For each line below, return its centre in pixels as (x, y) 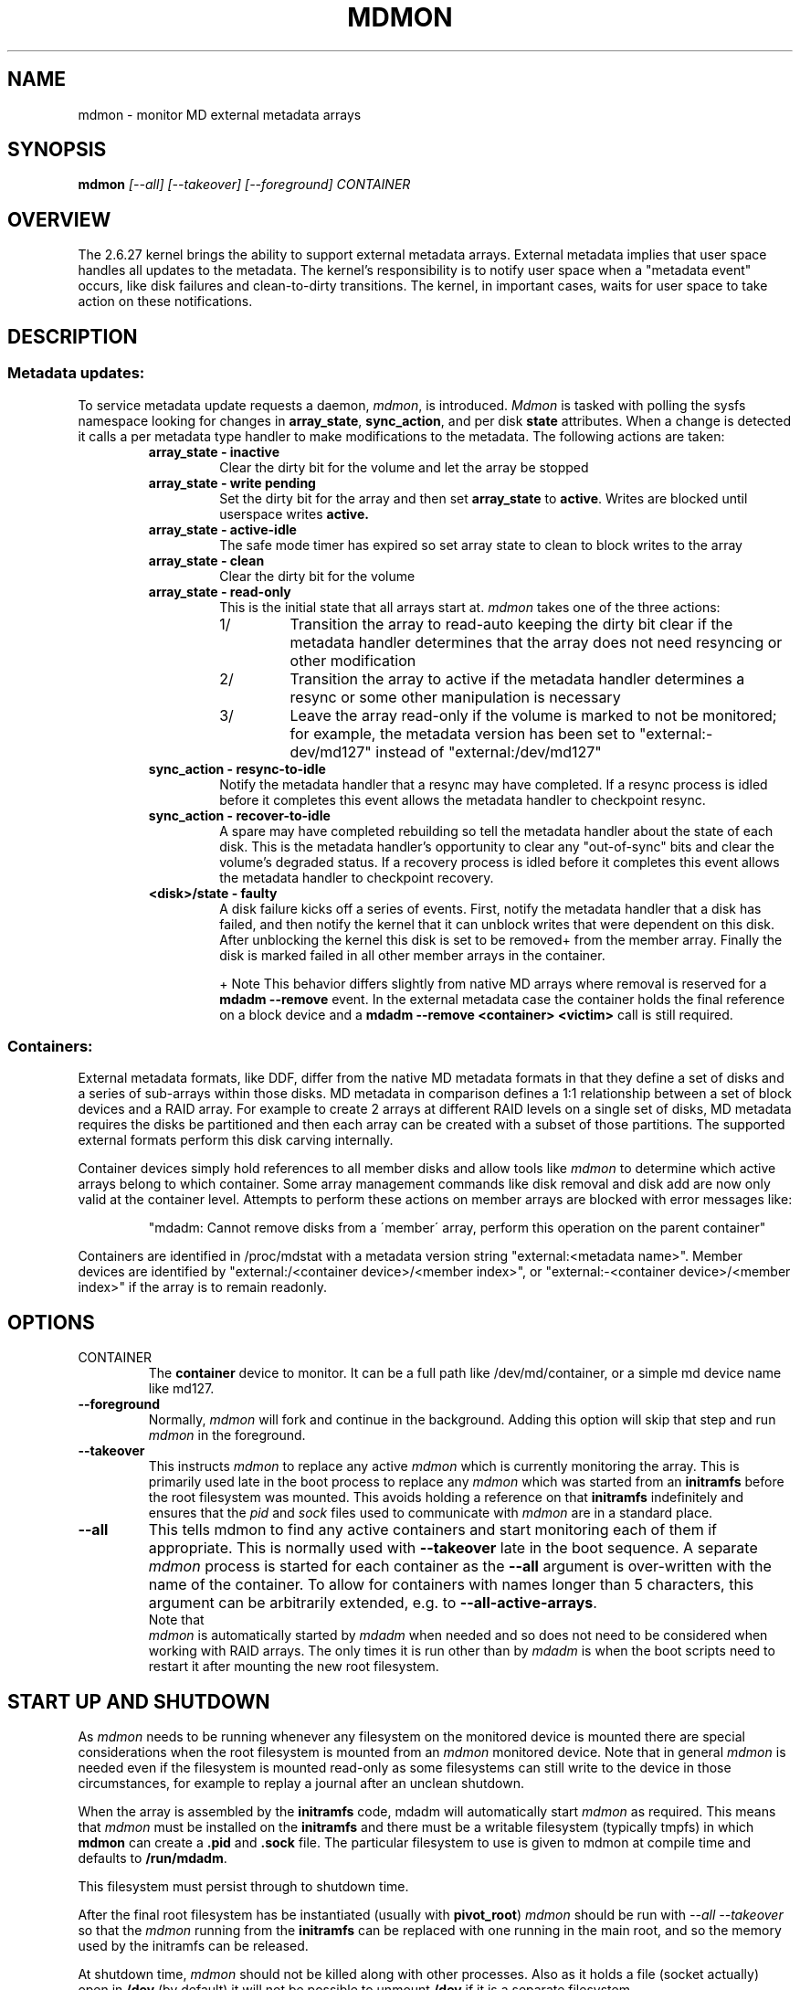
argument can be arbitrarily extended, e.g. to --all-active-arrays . (373, 1603)
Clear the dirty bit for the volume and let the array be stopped (404, 467)
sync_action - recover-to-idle (239, 815)
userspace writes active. (294, 513)
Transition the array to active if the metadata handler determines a (517, 678)
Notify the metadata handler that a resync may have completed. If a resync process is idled (494, 784)
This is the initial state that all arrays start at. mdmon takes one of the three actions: (470, 607)
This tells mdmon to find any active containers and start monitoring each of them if (432, 1530)
